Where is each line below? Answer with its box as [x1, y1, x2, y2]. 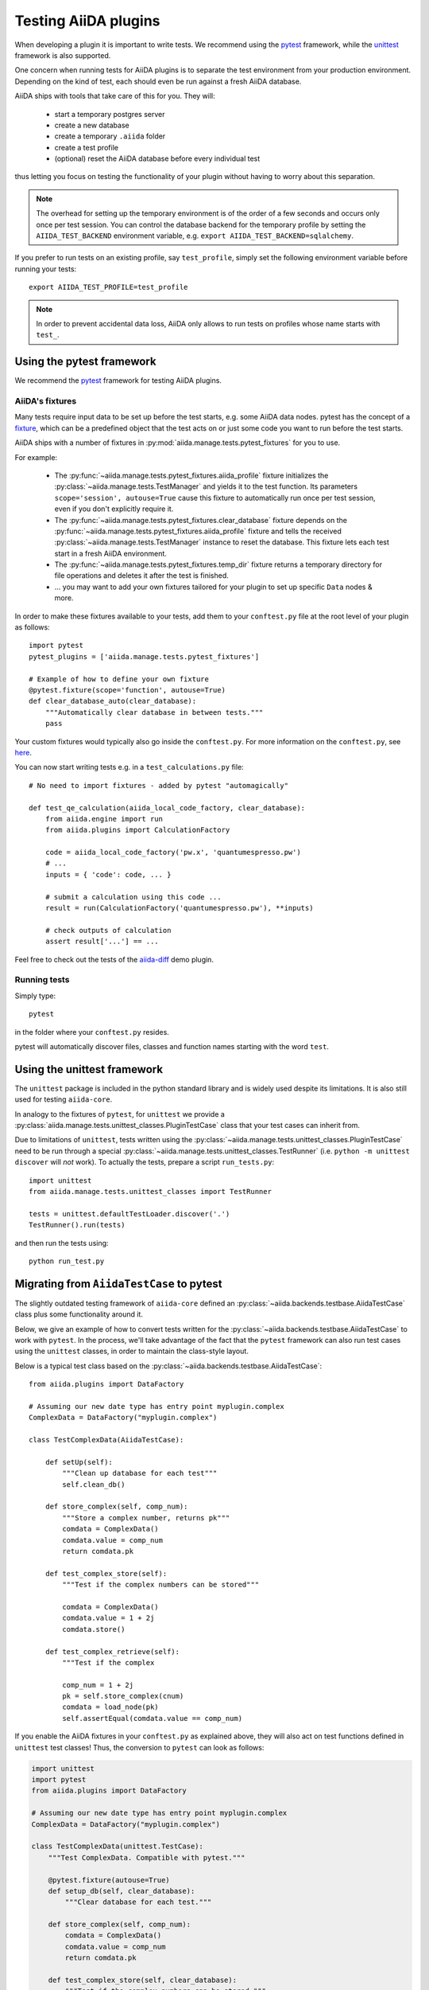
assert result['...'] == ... [44, 937, 159, 946]
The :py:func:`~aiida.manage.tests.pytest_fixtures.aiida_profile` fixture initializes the [54, 470, 329, 480]
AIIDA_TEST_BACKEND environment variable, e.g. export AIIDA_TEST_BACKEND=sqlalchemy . [36, 231, 354, 240]
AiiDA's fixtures [14, 396, 77, 407]
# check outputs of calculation [44, 926, 172, 935]
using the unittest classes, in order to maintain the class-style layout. [14, 1346, 249, 1356]
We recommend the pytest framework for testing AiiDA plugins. [14, 376, 222, 385]
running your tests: [14, 263, 77, 274]
